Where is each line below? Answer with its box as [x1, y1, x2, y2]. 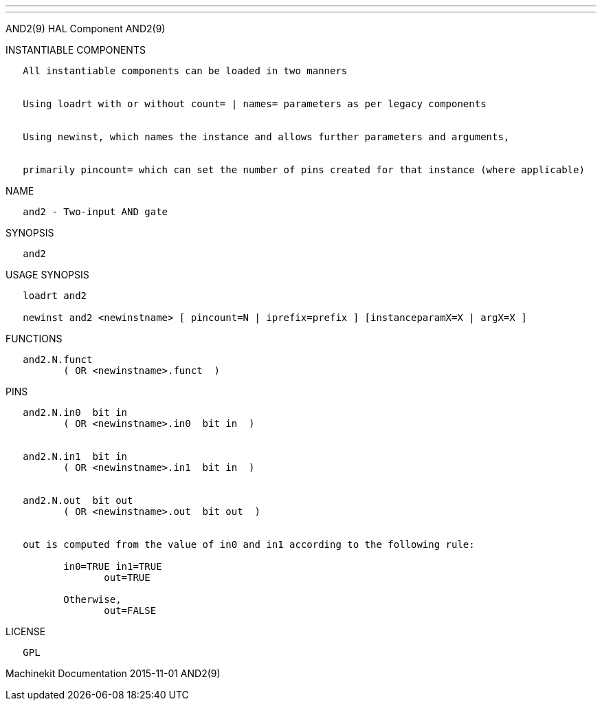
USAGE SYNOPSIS [5, 269, 89, 280]
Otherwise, [63, 594, 122, 605]
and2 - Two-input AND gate [23, 206, 168, 217]
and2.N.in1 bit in [23, 451, 128, 462]
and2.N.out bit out [23, 495, 133, 506]
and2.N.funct [23, 354, 93, 365]
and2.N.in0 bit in [23, 407, 128, 418]
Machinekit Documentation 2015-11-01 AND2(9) [5, 668, 221, 679]
